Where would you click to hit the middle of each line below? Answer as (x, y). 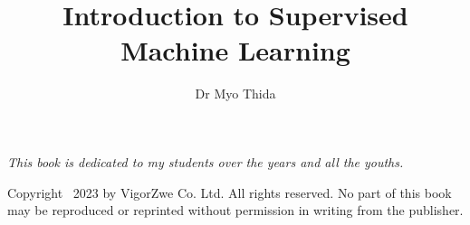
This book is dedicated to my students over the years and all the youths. (206, 161)
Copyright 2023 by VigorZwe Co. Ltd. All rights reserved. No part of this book (230, 192)
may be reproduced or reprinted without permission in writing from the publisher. (235, 210)
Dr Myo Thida (235, 94)
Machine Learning (235, 50)
